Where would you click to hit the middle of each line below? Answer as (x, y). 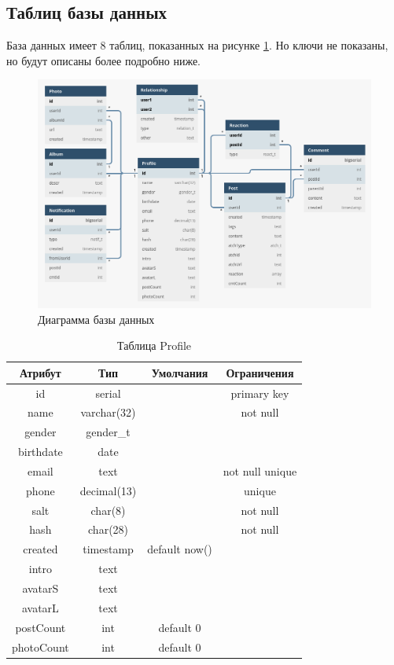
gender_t (108, 432)
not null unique (260, 470)
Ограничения (260, 372)
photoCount (41, 647)
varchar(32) (108, 412)
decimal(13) (108, 490)
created (41, 549)
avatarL (40, 607)
